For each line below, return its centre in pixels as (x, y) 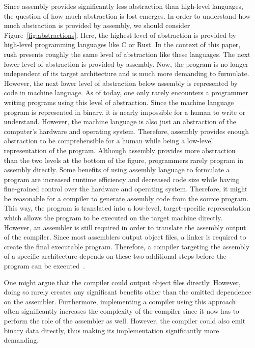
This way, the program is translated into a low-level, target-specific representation (127, 208)
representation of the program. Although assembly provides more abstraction (120, 150)
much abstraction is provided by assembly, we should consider (97, 25)
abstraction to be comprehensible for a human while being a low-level (109, 141)
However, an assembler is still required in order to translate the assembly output (125, 227)
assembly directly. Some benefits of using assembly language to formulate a (117, 170)
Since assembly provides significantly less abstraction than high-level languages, (124, 6)
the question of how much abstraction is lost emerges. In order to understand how (127, 15)
